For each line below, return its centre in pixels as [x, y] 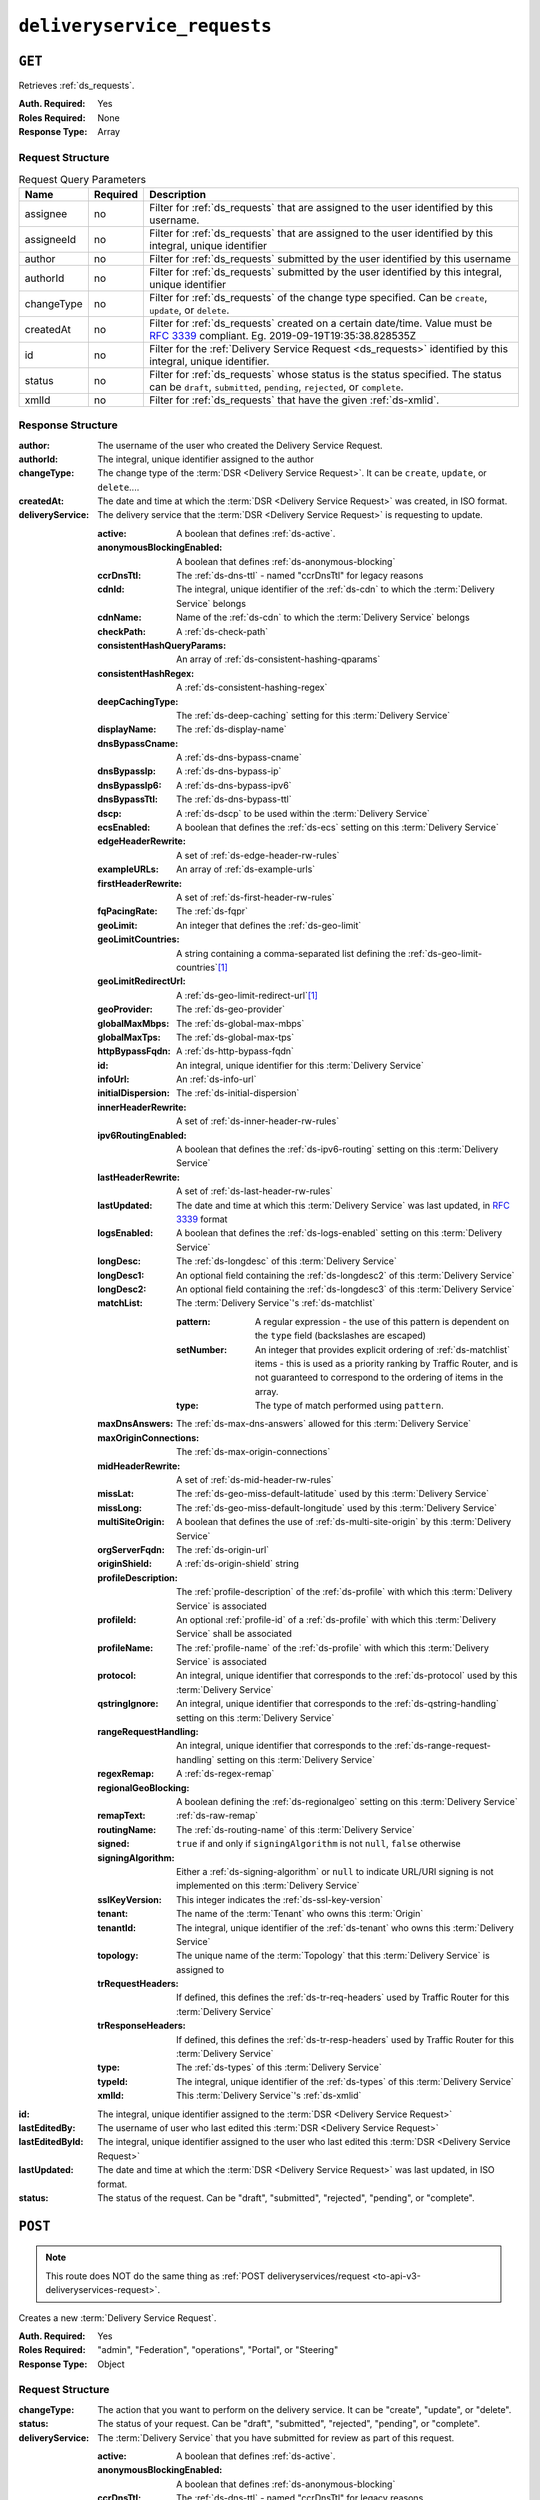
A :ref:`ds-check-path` [222, 631]
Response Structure [68, 425]
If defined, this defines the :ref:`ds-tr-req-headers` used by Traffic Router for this [343, 1997]
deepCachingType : [138, 701]
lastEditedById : [51, 2142]
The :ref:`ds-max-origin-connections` [253, 1452]
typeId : [113, 2081]
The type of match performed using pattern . [349, 1406]
